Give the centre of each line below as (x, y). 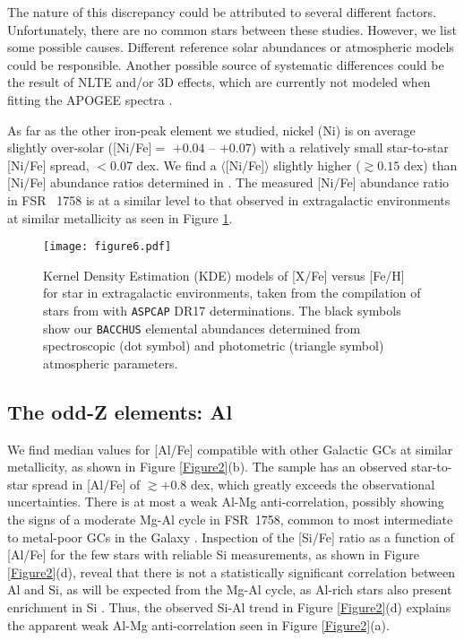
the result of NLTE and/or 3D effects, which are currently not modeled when (219, 82)
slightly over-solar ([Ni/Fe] (80, 147)
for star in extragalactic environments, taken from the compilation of (232, 293)
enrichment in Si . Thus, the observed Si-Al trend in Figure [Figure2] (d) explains (229, 607)
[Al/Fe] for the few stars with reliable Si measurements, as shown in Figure (213, 554)
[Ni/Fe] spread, (48, 165)
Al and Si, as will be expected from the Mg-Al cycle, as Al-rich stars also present (230, 589)
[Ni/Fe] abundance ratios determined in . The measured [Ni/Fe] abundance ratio (228, 182)
